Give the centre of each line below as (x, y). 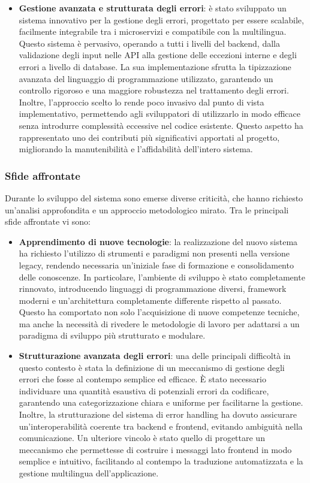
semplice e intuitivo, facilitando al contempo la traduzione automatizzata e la (161, 461)
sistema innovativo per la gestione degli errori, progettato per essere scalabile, (161, 19)
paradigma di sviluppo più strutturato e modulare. (112, 335)
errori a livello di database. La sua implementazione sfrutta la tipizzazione (155, 66)
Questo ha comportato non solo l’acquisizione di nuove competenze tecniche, (159, 312)
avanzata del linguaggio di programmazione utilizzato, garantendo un (146, 78)
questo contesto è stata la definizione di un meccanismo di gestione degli (152, 367)
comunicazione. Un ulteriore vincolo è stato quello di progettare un (142, 438)
